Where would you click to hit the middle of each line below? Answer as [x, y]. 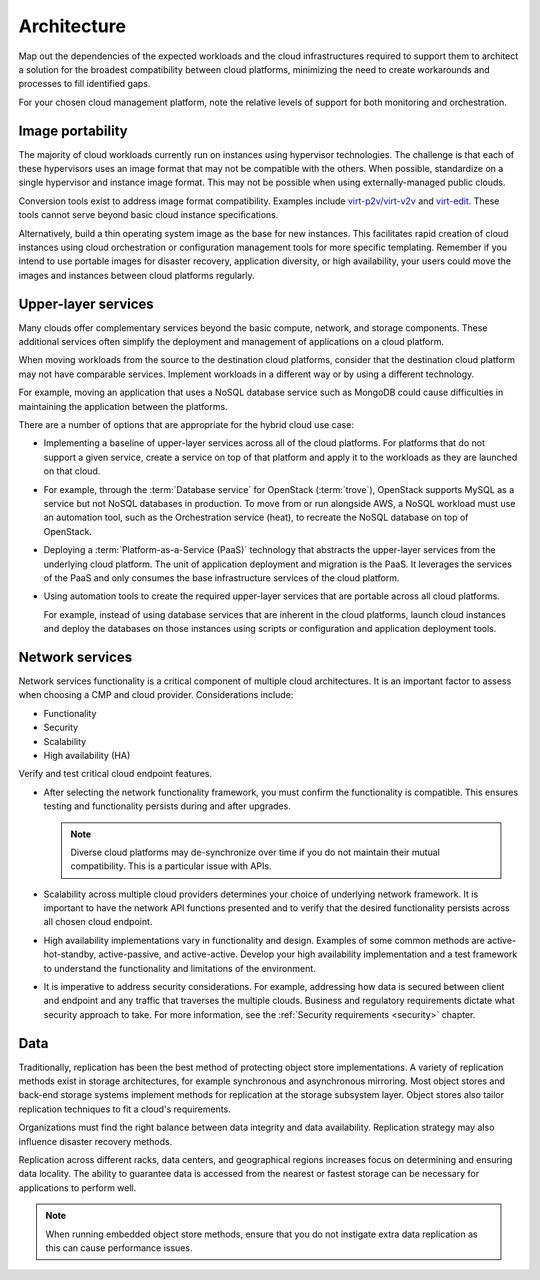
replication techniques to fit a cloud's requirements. [125, 1109]
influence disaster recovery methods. [95, 1141]
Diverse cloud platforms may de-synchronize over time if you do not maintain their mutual [255, 852]
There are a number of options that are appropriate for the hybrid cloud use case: [186, 424]
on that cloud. [72, 471]
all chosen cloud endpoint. [98, 922]
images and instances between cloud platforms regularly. [136, 275]
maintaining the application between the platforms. [123, 406]
